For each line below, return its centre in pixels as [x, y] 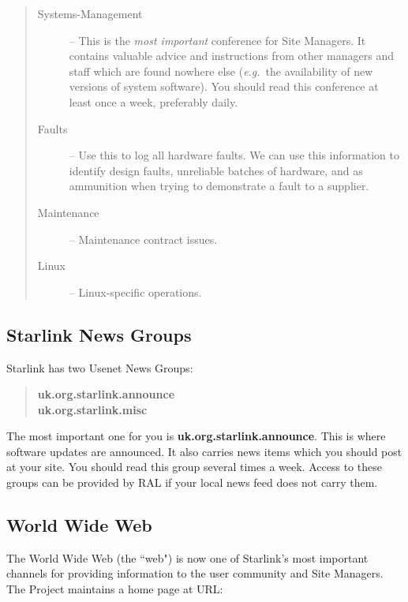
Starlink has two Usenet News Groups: [100, 367]
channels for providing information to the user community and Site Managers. [195, 573]
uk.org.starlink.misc [92, 409]
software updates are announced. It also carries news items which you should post [204, 451]
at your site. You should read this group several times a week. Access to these [194, 467]
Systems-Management [90, 13]
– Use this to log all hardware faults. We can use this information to [234, 155]
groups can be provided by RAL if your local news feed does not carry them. [192, 482]
